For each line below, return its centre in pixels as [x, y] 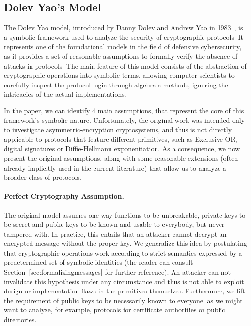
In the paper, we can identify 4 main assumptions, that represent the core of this [124, 110]
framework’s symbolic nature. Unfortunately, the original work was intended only [125, 120]
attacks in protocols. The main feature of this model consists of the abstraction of [125, 65]
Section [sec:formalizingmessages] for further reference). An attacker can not [118, 272]
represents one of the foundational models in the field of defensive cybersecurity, [123, 46]
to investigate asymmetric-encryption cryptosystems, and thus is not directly [118, 129]
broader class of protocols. [43, 177]
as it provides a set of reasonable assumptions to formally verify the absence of [121, 56]
